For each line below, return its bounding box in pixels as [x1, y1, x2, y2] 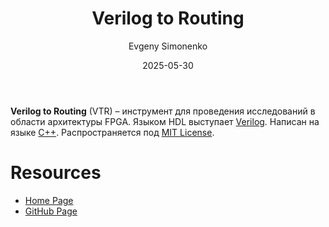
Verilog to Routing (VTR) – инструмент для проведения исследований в [10, 105, 316, 117]
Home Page [24, 194, 74, 206]
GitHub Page [24, 205, 78, 217]
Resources [10, 162, 102, 184]
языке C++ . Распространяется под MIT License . [10, 126, 215, 138]
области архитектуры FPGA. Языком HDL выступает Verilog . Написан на [10, 115, 320, 127]
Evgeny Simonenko [128, 40, 208, 52]
